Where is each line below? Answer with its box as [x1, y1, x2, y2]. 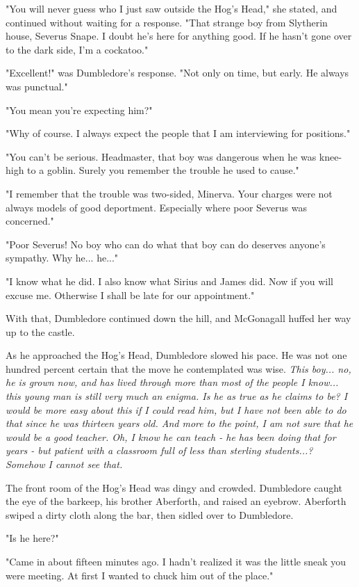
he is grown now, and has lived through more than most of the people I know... [6, 375, 339, 389]
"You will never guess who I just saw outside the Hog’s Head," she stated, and [6, 1, 337, 15]
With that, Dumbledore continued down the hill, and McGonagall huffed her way [6, 311, 351, 325]
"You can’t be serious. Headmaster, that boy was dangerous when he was [6, 149, 317, 163]
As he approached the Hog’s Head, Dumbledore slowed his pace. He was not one [6, 348, 347, 362]
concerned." [6, 214, 54, 228]
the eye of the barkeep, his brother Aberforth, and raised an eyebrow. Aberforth [6, 494, 347, 508]
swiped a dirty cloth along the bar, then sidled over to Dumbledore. [6, 507, 294, 522]
